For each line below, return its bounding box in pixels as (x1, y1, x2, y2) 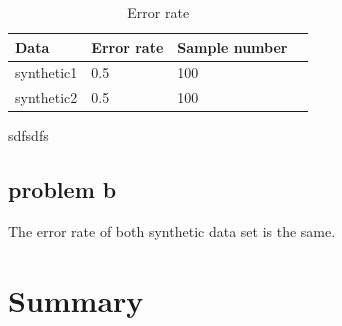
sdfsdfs (8, 125, 49, 146)
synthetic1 (15, 62, 78, 83)
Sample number (177, 36, 288, 57)
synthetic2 (15, 87, 78, 108)
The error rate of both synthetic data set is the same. (8, 221, 336, 242)
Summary (8, 279, 144, 320)
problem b (8, 174, 117, 205)
